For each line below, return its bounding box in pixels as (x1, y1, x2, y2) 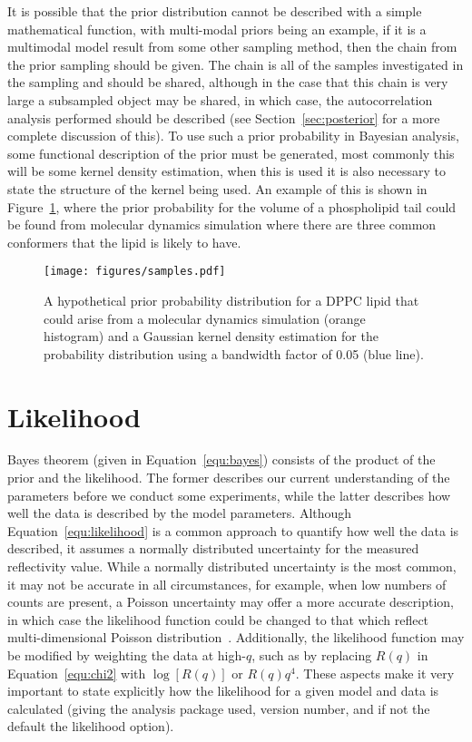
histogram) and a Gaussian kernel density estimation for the (44, 327, 379, 346)
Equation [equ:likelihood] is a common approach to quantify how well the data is (7, 521, 459, 540)
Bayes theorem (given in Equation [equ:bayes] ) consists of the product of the (7, 450, 436, 469)
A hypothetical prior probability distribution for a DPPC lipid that (44, 290, 419, 309)
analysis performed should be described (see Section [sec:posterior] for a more (7, 108, 440, 127)
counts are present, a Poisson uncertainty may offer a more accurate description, (7, 592, 454, 611)
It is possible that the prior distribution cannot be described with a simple (7, 2, 422, 20)
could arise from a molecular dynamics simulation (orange (44, 308, 366, 327)
